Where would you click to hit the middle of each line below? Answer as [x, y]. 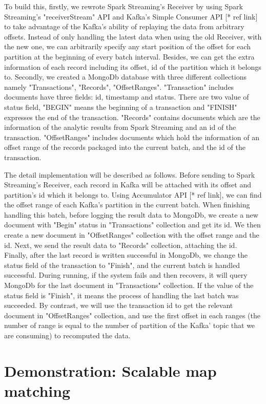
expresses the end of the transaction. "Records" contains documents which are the [132, 117]
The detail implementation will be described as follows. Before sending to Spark [130, 174]
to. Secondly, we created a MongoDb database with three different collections [125, 77]
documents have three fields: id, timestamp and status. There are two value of [127, 97]
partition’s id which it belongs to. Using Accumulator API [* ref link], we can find [133, 194]
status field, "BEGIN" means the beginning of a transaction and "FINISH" [121, 107]
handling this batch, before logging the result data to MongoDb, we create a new [131, 214]
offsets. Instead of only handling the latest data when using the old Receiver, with [133, 36]
